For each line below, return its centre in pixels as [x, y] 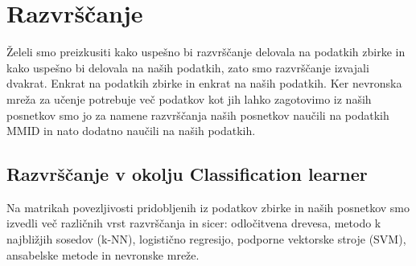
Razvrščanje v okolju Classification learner [187, 174]
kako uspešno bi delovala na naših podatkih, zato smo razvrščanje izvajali [188, 67]
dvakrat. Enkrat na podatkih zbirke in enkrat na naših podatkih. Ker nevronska [204, 83]
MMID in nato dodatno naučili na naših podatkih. [131, 131]
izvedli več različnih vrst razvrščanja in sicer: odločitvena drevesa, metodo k [194, 223]
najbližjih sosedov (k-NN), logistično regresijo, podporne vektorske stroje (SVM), [206, 239]
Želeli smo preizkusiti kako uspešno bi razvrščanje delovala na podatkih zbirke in [206, 52]
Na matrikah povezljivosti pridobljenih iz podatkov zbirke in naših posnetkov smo [208, 207]
